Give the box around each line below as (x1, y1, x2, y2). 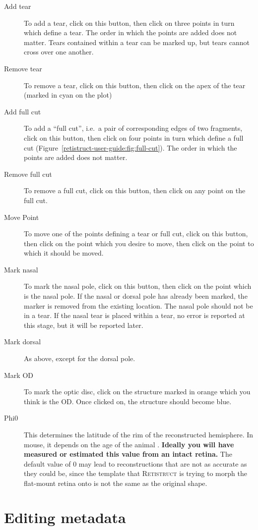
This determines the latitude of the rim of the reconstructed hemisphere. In (24, 429, 254, 439)
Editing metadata (4, 507, 126, 527)
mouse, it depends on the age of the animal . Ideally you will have (24, 439, 234, 449)
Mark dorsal (4, 336, 41, 347)
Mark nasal (4, 264, 38, 274)
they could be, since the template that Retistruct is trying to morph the (24, 468, 247, 478)
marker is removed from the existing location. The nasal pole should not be (24, 300, 253, 311)
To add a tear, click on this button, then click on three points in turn (24, 17, 235, 28)
